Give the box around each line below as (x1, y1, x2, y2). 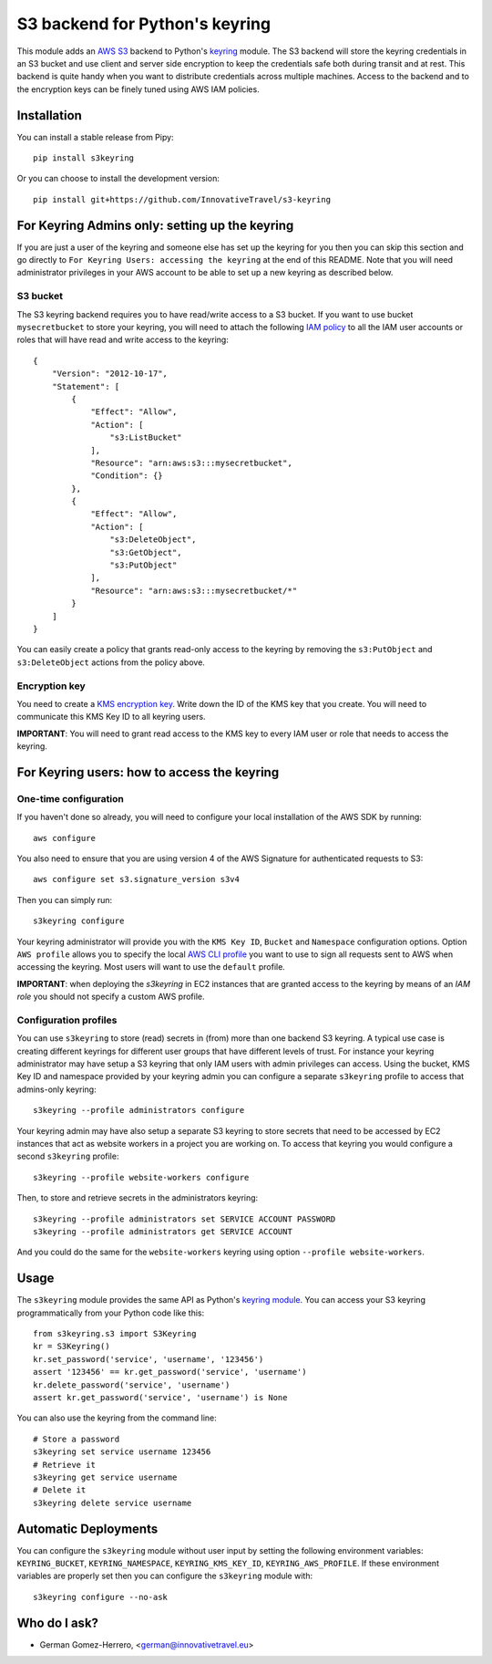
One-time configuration (16, 792, 125, 805)
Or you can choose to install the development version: (16, 173, 220, 184)
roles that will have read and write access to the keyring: (16, 334, 230, 346)
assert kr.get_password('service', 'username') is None (33, 1392, 288, 1403)
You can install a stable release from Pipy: (16, 131, 174, 142)
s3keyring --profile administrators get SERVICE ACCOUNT (33, 1226, 293, 1236)
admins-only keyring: (16, 1084, 97, 1095)
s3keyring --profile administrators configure (33, 1105, 245, 1116)
